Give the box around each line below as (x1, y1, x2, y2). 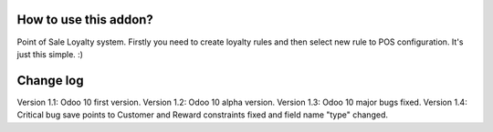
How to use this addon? (16, 12, 154, 27)
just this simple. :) (16, 48, 84, 59)
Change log (16, 73, 84, 88)
